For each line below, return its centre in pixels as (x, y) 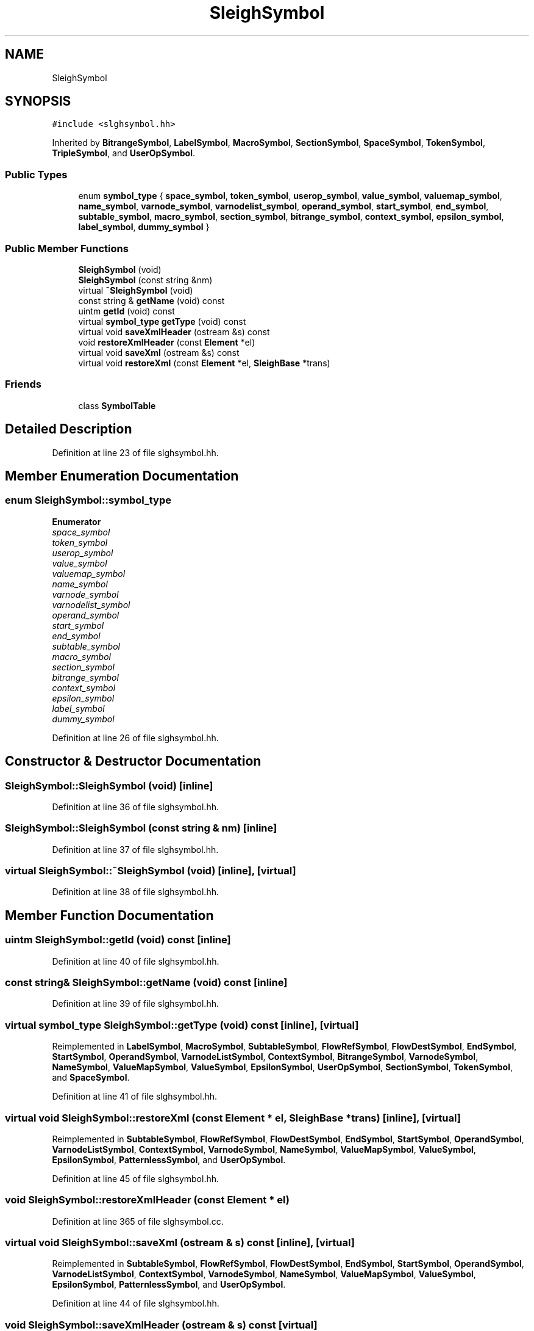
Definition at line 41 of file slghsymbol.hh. (135, 1097)
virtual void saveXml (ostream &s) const (159, 352)
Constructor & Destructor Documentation (133, 761)
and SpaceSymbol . (91, 1078)
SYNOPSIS (38, 101)
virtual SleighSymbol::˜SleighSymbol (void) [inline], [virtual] (151, 871)
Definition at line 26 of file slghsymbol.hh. (135, 738)
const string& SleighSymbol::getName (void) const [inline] (146, 983)
